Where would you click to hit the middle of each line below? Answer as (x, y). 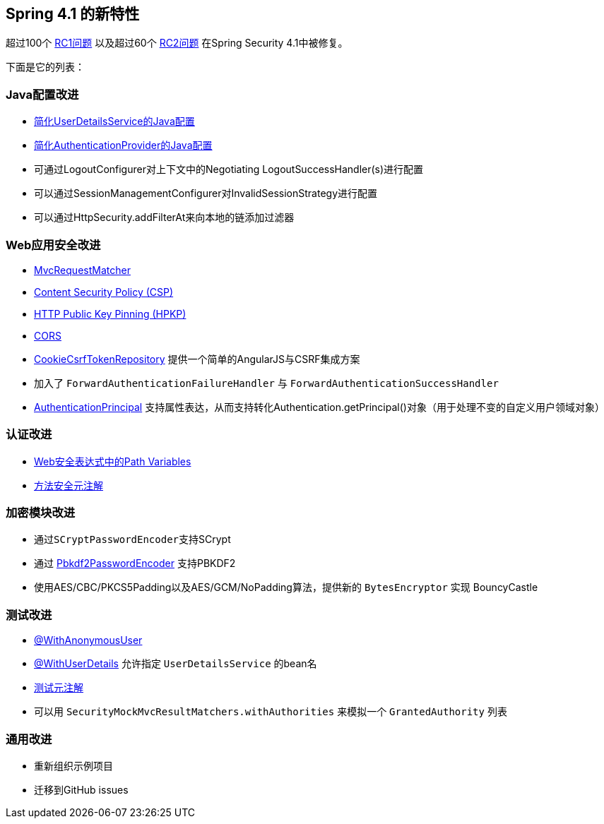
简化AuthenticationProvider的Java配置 (123, 145)
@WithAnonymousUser (88, 640)
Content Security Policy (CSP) (104, 292)
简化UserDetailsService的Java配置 (114, 121)
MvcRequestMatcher (82, 270)
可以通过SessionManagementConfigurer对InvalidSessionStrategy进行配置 (206, 193)
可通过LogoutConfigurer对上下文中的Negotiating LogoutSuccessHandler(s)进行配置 (229, 169)
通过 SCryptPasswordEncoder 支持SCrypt (132, 539)
